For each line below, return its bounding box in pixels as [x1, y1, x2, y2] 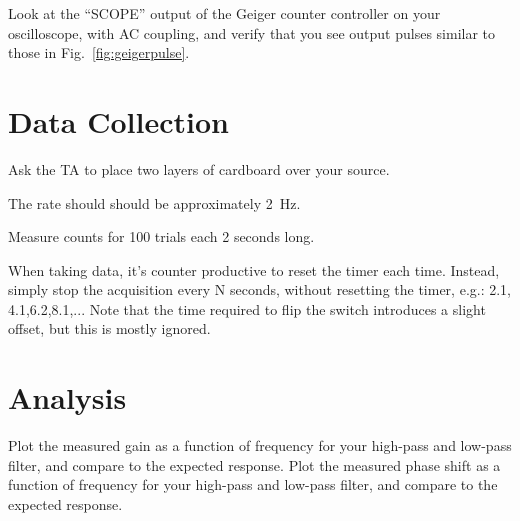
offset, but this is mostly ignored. [8, 318, 211, 339]
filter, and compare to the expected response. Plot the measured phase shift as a [8, 454, 501, 475]
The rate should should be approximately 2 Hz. [8, 192, 301, 213]
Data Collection [8, 100, 229, 141]
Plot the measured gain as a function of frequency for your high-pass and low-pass [8, 435, 512, 456]
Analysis [8, 377, 127, 418]
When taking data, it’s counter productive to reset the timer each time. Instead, [8, 259, 500, 280]
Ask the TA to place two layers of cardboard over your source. [8, 158, 390, 179]
